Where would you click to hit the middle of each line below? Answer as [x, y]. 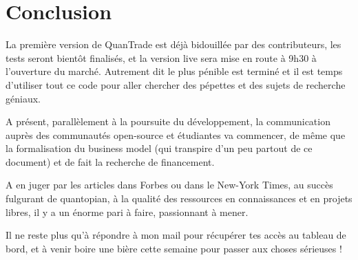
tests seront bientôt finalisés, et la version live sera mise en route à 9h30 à [161, 57]
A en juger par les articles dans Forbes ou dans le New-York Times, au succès [169, 185]
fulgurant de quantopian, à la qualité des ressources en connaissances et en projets [179, 198]
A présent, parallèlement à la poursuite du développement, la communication [168, 121]
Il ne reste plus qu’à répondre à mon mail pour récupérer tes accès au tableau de [176, 235]
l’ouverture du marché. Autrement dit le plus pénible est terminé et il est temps [174, 71]
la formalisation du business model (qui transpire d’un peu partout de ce [159, 148]
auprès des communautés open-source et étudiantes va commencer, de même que [176, 134]
